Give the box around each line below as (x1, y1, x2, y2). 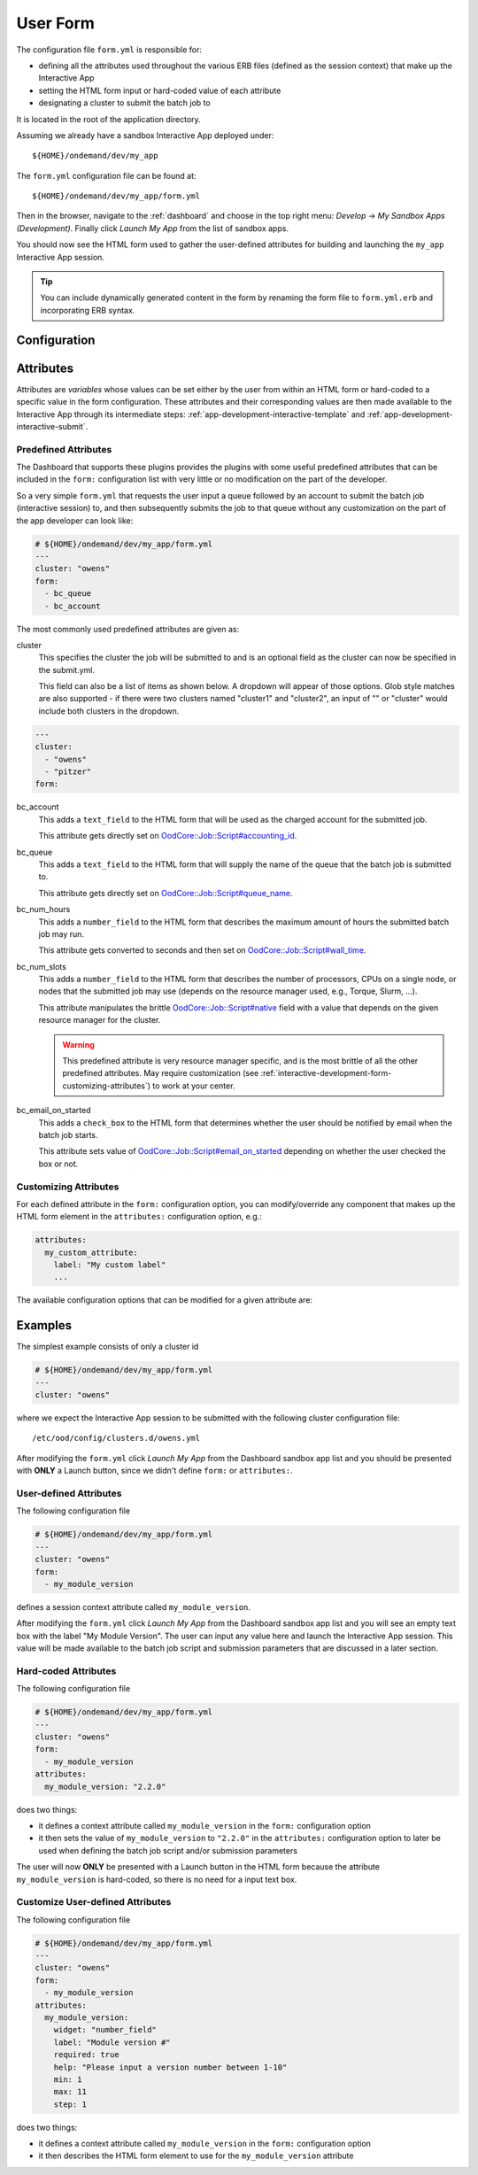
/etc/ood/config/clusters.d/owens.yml (32, 1433, 201, 1444)
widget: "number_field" (53, 2024, 157, 2035)
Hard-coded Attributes (16, 1665, 117, 1677)
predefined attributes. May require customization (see (62, 1068, 259, 1079)
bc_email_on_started (16, 1105, 92, 1116)
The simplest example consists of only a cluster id (16, 1342, 199, 1352)
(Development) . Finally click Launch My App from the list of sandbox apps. (16, 222, 289, 234)
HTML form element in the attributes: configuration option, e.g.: (16, 1211, 263, 1222)
